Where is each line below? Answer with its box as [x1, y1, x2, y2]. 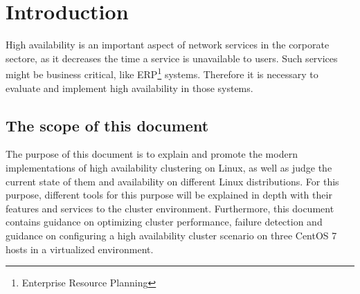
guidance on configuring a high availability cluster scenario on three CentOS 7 [6, 228, 337, 242]
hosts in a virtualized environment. [6, 241, 154, 256]
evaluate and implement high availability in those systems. [6, 80, 253, 95]
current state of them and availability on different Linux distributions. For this [6, 174, 339, 188]
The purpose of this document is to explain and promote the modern [6, 147, 298, 161]
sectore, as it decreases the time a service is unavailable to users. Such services [6, 50, 338, 65]
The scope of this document [6, 114, 209, 136]
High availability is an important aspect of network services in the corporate [6, 37, 330, 52]
